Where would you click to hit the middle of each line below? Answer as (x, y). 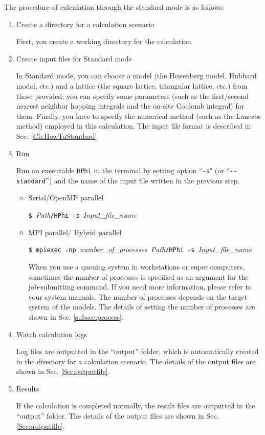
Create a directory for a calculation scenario (85, 24)
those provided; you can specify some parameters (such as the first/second (132, 96)
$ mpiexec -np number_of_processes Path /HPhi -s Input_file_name (140, 249)
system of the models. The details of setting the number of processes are (142, 307)
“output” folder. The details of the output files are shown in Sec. (117, 416)
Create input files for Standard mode (74, 58)
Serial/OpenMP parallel (66, 198)
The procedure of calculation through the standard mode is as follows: (114, 7)
